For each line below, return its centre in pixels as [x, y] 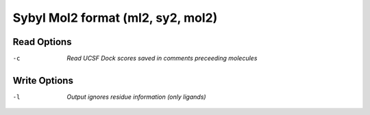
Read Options [42, 42]
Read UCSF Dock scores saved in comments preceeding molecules [162, 59]
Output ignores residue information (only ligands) [136, 97]
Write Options [43, 81]
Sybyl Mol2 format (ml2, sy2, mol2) [115, 18]
